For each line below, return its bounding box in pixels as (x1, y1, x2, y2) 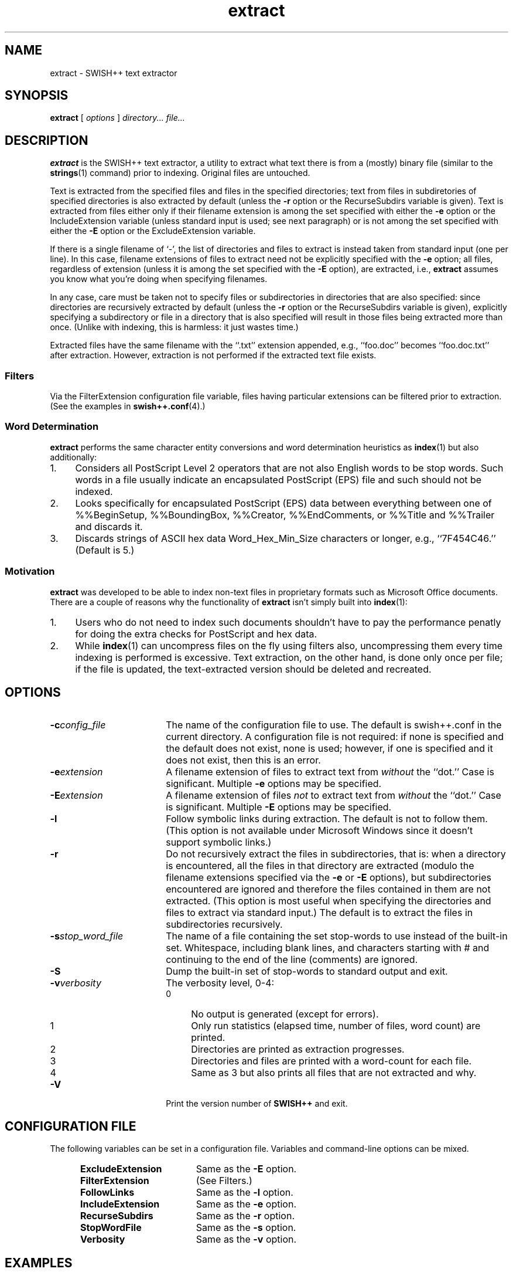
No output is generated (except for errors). (191, 1008, 379, 1020)
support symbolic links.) (166, 836, 272, 849)
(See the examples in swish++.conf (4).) (50, 401, 206, 412)
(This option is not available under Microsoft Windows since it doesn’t (166, 825, 473, 837)
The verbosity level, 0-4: (166, 977, 275, 989)
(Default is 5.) (75, 544, 135, 556)
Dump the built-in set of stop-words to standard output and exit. (166, 965, 448, 978)
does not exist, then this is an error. (166, 754, 321, 766)
